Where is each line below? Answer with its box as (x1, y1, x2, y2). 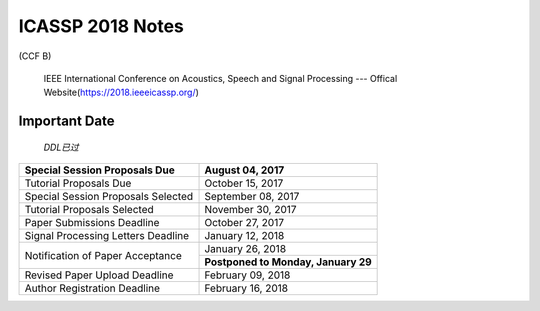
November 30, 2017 (204, 203, 297, 217)
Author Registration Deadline (24, 281, 160, 295)
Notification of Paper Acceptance (24, 248, 182, 262)
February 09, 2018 (204, 268, 291, 282)
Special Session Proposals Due (24, 163, 175, 177)
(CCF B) (18, 50, 52, 62)
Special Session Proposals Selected (24, 190, 194, 204)
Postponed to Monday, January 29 (204, 255, 372, 269)
